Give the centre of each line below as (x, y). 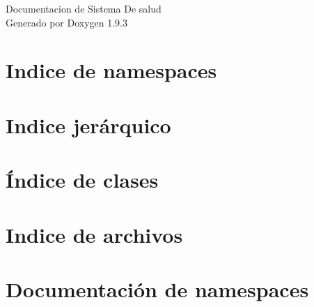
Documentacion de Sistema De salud (84, 8)
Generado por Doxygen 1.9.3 (66, 22)
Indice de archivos (94, 234)
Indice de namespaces (111, 70)
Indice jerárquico (88, 125)
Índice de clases (82, 180)
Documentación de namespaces (157, 289)
